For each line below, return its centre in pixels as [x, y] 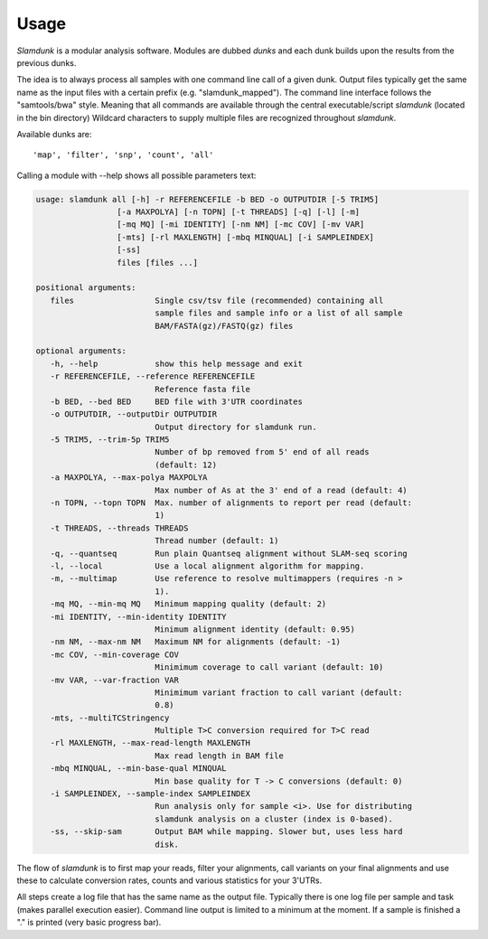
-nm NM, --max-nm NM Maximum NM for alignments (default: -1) [196, 642]
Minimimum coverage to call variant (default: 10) [269, 667]
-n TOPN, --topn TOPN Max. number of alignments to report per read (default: [231, 503]
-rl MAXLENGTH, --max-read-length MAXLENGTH [150, 743]
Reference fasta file [202, 389]
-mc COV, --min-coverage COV [115, 654]
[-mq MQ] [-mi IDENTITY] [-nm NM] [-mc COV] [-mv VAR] [240, 225]
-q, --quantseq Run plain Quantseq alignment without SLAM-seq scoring [229, 553]
